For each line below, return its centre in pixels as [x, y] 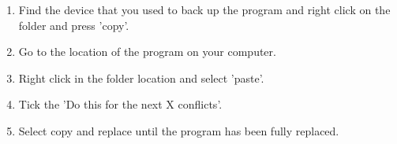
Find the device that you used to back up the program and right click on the [204, 9]
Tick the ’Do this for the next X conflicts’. [120, 104]
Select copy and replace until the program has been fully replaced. [179, 130]
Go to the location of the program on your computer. [147, 52]
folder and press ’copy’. [74, 25]
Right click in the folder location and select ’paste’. [141, 78]
